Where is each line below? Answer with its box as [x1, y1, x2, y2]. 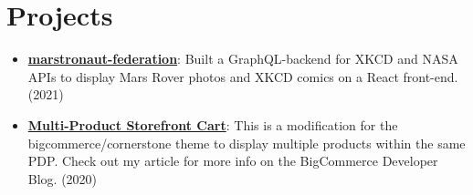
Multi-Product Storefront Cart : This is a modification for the [27, 115, 398, 134]
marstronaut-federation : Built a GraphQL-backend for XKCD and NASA [27, 49, 458, 68]
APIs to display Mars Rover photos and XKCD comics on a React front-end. [27, 67, 458, 86]
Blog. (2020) [27, 169, 98, 188]
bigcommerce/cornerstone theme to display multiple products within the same [27, 133, 466, 152]
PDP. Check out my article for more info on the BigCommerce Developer [27, 151, 438, 170]
